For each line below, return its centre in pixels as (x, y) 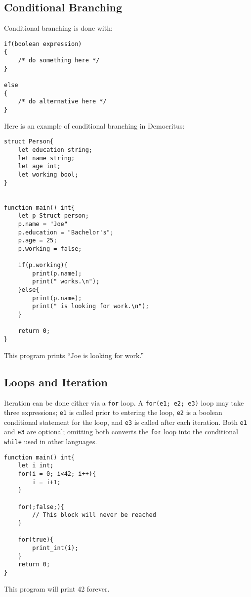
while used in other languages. (51, 441)
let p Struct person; (53, 216)
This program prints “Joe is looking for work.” (74, 355)
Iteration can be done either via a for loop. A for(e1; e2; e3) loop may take (124, 402)
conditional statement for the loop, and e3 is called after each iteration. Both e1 (125, 422)
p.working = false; (50, 249)
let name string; (46, 158)
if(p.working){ (43, 265)
